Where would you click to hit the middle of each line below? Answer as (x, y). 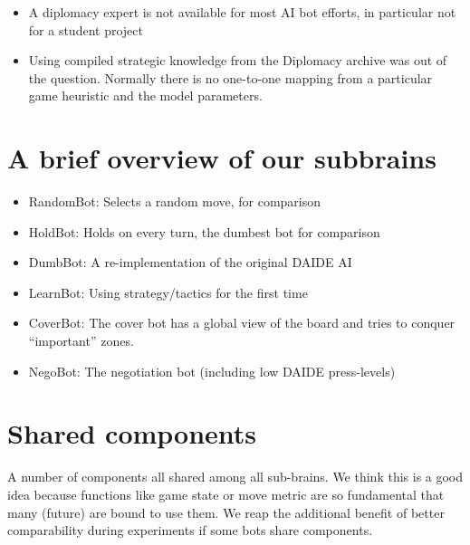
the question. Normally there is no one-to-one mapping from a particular (230, 77)
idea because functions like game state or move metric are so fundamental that (226, 494)
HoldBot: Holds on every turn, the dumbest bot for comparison (204, 231)
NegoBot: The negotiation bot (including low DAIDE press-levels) (212, 371)
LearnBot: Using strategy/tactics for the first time (168, 292)
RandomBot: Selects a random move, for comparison (175, 201)
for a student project (86, 29)
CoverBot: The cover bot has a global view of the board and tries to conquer (242, 323)
